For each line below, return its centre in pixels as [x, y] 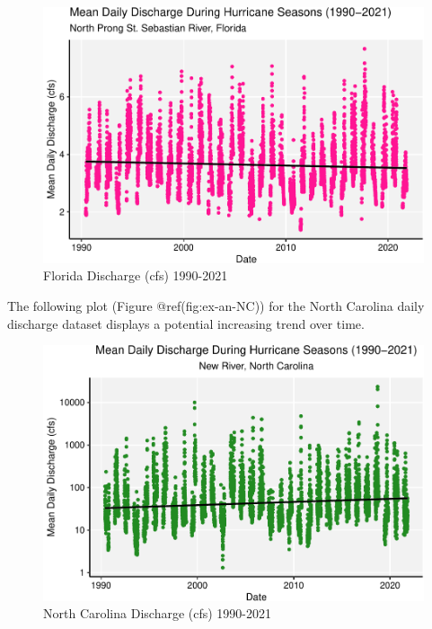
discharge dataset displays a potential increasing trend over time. [186, 323]
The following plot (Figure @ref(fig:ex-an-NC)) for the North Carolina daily [216, 305]
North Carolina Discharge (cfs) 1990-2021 [158, 613]
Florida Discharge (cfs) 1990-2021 [136, 275]
